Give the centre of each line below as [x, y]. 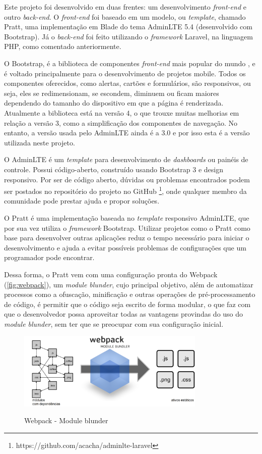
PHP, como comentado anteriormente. [63, 46]
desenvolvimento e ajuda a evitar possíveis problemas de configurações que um [125, 247]
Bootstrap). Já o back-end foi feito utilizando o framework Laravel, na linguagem [128, 36]
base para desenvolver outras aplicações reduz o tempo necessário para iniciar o [127, 238]
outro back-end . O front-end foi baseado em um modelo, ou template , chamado [125, 16]
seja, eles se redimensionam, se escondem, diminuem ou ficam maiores [112, 93]
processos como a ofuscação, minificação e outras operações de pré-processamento [130, 294]
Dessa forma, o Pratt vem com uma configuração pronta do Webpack [111, 274]
